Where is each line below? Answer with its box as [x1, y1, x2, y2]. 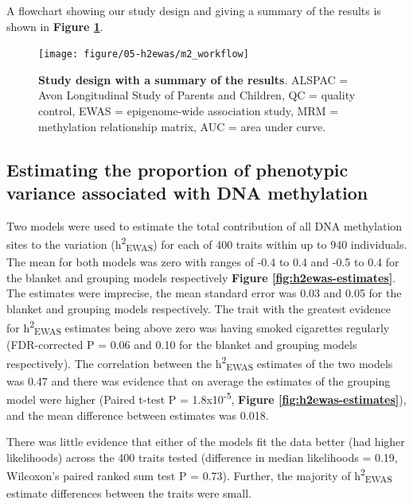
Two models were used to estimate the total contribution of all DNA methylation [6, 217, 403, 234]
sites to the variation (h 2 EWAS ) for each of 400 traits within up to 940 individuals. [6, 234, 407, 254]
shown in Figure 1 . [6, 17, 103, 34]
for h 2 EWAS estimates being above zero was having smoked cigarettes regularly [6, 316, 390, 338]
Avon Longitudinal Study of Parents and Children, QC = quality [38, 87, 356, 103]
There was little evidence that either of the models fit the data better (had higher [6, 433, 405, 450]
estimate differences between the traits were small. [6, 485, 251, 502]
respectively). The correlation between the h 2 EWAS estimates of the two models [6, 352, 393, 374]
